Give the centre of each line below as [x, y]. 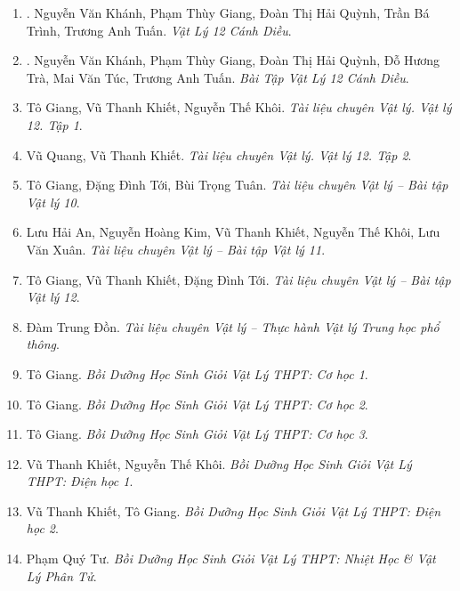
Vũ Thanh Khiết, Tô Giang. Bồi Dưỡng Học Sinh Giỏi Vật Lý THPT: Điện [234, 510]
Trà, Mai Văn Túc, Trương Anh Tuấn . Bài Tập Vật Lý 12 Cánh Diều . [218, 77]
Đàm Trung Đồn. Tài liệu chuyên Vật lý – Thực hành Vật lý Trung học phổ [233, 326]
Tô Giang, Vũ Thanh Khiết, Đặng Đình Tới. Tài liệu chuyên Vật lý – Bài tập [238, 279]
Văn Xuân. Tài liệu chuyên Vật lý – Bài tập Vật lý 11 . [176, 249]
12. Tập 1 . [54, 124]
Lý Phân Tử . [61, 575]
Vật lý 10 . [53, 202]
